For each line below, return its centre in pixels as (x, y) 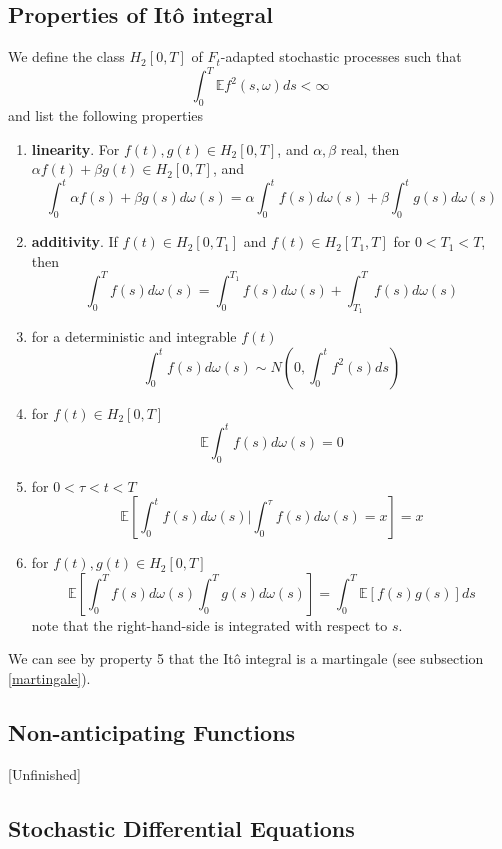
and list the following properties (106, 115)
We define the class (66, 56)
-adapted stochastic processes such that (341, 56)
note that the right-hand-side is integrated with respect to (209, 624)
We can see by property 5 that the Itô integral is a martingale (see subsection (246, 658)
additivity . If (74, 241)
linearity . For (75, 148)
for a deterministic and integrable (134, 336)
